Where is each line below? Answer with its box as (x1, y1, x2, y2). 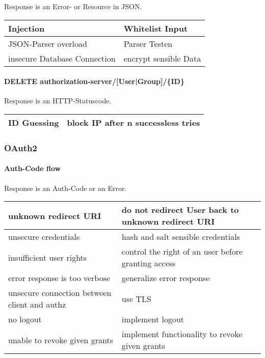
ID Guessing (8, 116, 59, 128)
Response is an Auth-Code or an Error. (4, 182, 127, 193)
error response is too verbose (8, 272, 111, 284)
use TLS (121, 292, 151, 305)
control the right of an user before (121, 245, 243, 258)
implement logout (121, 313, 184, 325)
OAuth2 (4, 141, 37, 154)
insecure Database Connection (8, 52, 116, 64)
